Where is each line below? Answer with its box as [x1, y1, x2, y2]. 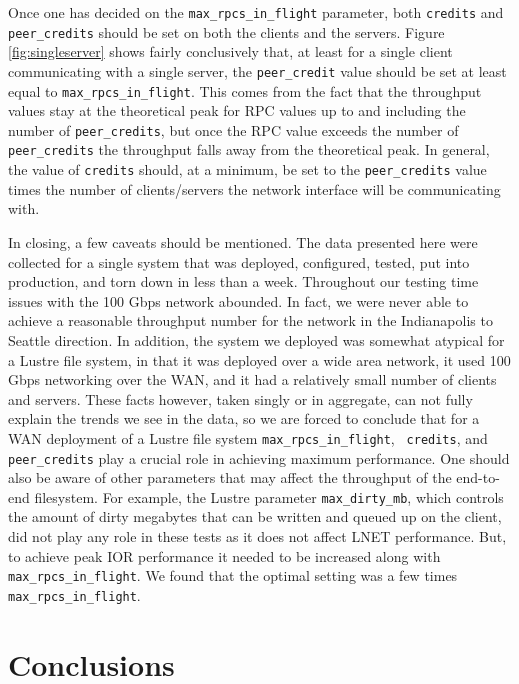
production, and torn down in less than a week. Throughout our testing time [8, 271, 479, 292]
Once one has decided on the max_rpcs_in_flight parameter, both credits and [8, 2, 504, 22]
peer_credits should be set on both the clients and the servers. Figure [8, 21, 445, 42]
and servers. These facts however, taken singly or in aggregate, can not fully [8, 388, 473, 409]
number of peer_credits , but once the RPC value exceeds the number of [8, 119, 459, 140]
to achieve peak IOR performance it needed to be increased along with [8, 545, 441, 566]
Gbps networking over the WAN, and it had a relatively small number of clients [8, 369, 497, 390]
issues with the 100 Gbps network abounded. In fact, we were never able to [8, 290, 469, 311]
